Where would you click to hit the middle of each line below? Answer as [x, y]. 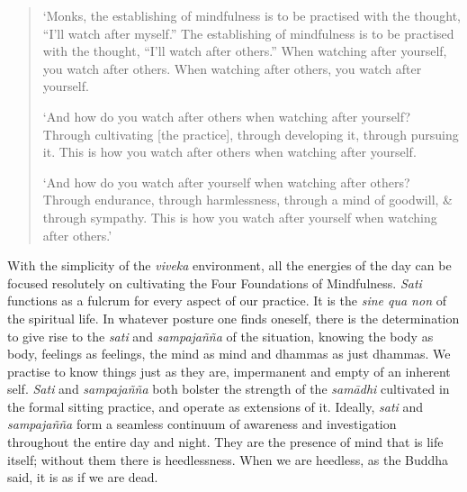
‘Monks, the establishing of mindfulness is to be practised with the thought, [251, 15]
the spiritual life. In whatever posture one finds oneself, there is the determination [233, 318]
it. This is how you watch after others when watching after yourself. [229, 152]
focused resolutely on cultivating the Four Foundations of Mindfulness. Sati [215, 282]
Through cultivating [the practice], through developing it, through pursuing [251, 134]
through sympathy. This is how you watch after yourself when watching [240, 217]
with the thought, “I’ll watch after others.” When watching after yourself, [245, 51]
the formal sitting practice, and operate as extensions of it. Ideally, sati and [216, 406]
